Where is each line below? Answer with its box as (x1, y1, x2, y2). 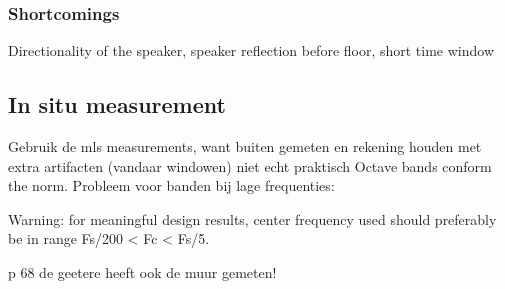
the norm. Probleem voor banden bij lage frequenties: (8, 175, 335, 196)
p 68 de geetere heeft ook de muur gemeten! (8, 261, 277, 282)
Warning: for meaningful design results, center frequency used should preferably (8, 208, 497, 229)
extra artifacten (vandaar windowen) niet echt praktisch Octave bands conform (8, 155, 492, 176)
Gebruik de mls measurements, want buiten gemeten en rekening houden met (8, 136, 482, 157)
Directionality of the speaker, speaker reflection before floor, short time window (8, 40, 495, 61)
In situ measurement (8, 89, 226, 120)
